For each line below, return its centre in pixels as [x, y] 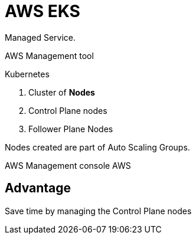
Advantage [38, 188]
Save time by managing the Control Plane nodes [98, 211]
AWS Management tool [49, 55]
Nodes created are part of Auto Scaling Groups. [97, 147]
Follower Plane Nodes [71, 129]
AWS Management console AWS [68, 165]
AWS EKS [43, 11]
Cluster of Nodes [62, 92]
